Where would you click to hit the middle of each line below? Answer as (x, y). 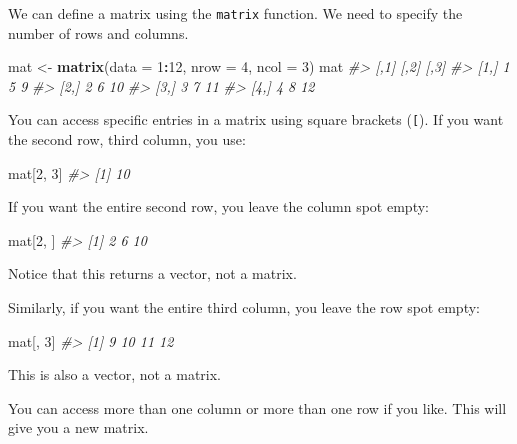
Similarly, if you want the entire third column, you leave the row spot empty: (244, 307)
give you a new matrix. (78, 427)
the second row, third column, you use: (127, 139)
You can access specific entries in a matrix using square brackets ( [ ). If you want (256, 119)
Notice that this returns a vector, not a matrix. (152, 273)
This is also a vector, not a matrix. (115, 374)
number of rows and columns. (98, 32)
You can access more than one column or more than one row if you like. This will (257, 407)
